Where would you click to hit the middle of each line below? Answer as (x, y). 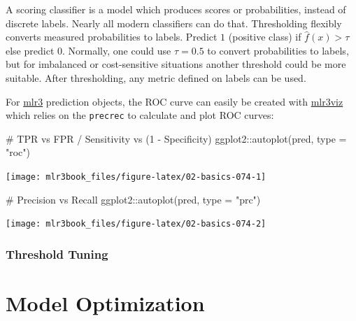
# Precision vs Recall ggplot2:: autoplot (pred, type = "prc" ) (133, 199)
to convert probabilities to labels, (278, 50)
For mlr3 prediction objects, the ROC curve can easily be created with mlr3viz (175, 101)
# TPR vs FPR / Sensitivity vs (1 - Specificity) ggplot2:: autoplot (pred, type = (176, 138)
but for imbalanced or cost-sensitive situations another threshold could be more (176, 64)
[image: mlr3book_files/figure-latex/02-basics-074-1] (136, 177)
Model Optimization (105, 302)
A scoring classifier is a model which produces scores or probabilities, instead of (176, 9)
